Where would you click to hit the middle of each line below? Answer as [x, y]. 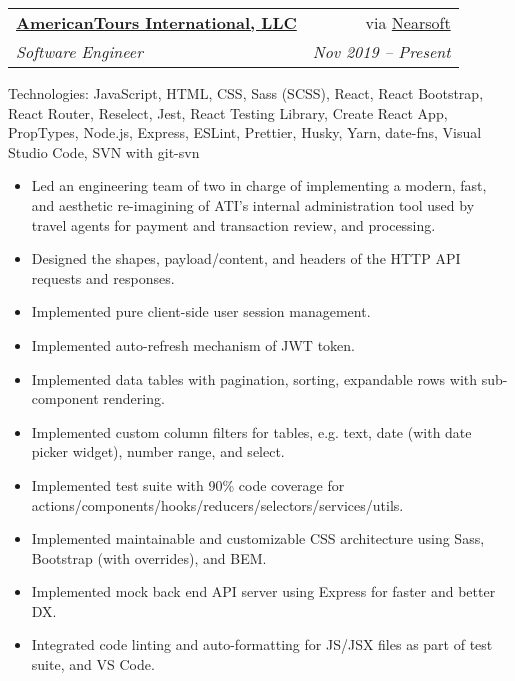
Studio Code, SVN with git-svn [104, 151]
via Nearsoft [408, 22]
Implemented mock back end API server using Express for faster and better [263, 591]
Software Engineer [79, 51]
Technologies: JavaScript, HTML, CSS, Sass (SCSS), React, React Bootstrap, [246, 93]
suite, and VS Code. [93, 664]
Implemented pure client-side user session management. [201, 311]
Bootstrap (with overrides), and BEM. [149, 557]
